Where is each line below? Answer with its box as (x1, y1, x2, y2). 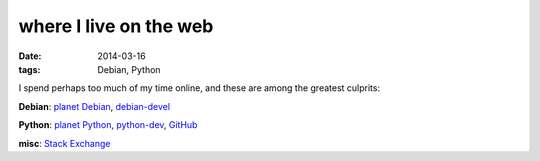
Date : (18, 50, 42, 62)
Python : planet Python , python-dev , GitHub (18, 119, 198, 131)
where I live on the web (18, 15, 214, 37)
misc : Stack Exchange (18, 137, 111, 149)
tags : (18, 63, 41, 75)
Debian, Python (97, 63, 161, 75)
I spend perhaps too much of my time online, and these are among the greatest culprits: (18, 82, 380, 94)
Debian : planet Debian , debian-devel (18, 100, 170, 112)
